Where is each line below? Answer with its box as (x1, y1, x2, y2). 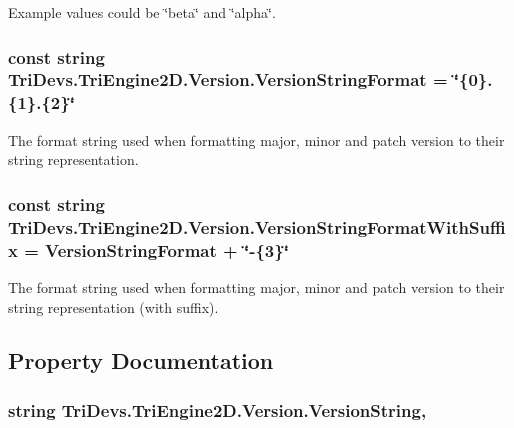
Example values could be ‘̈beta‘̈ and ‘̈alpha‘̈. (8, 2, 276, 22)
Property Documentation (8, 345, 274, 376)
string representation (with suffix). (8, 296, 219, 317)
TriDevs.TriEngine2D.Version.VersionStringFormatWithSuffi (8, 214, 506, 239)
